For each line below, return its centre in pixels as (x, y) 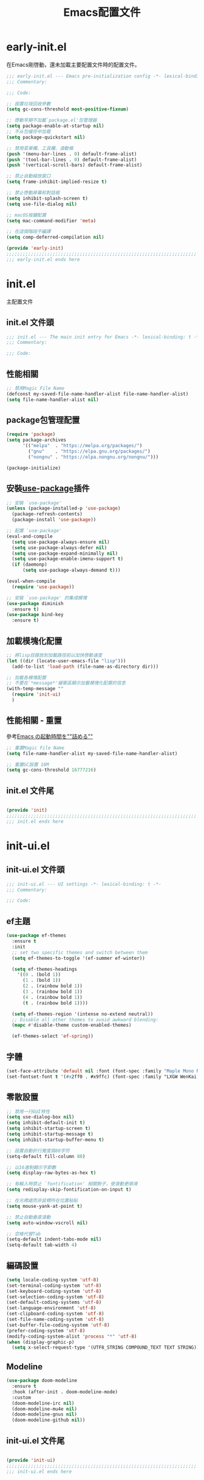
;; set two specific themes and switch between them (80, 952)
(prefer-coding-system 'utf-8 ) (46, 1331)
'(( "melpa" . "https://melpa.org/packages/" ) (82, 446)
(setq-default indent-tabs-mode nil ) (54, 1239)
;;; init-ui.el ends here (39, 1471)
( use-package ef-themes (36, 936)
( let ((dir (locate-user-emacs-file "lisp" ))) (66, 661)
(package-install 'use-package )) (54, 520)
